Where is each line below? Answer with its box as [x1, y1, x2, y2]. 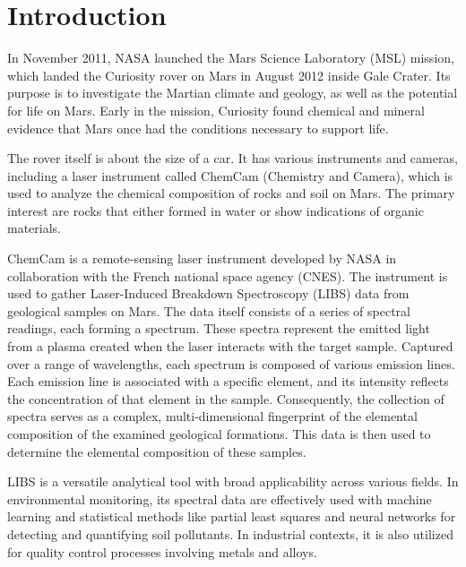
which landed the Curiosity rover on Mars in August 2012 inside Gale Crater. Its [7, 65, 451, 84]
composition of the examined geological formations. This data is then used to [7, 425, 431, 442]
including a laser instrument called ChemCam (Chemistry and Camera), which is [7, 166, 453, 185]
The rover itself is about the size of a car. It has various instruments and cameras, [7, 149, 458, 168]
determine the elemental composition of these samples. [7, 442, 306, 460]
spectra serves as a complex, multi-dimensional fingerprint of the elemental [7, 407, 418, 425]
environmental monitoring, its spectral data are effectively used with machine [7, 489, 432, 508]
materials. [7, 219, 62, 237]
